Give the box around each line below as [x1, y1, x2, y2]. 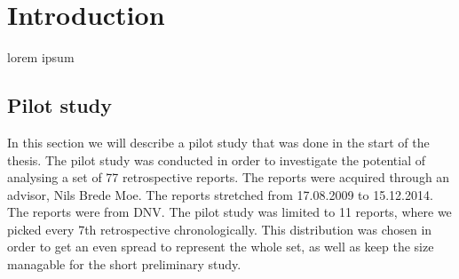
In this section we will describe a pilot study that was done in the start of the [7, 132, 430, 151]
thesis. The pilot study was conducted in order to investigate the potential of [7, 150, 426, 169]
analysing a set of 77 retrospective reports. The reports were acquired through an [7, 168, 450, 187]
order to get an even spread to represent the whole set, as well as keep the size [7, 237, 434, 256]
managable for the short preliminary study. [7, 255, 241, 274]
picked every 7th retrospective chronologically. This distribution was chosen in [7, 219, 432, 238]
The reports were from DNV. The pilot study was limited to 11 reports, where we [7, 203, 452, 221]
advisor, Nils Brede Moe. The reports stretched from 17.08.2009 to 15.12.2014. [7, 185, 433, 203]
